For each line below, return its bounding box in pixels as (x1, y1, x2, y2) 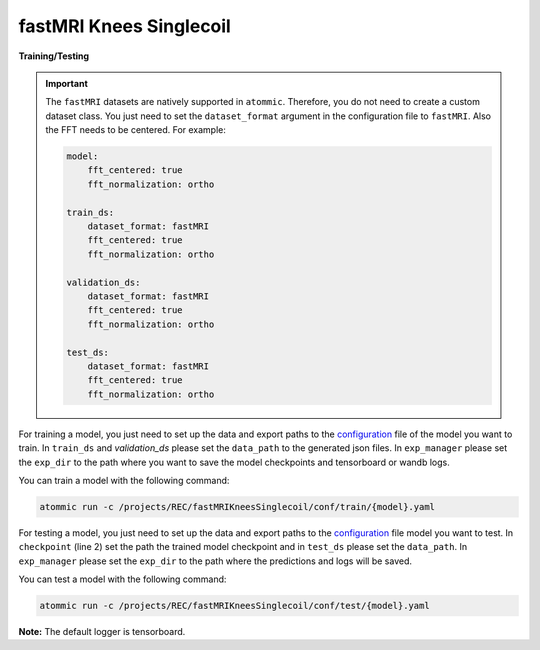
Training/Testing (18, 50, 90, 62)
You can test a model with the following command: (18, 573, 227, 585)
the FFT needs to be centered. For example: (45, 124, 227, 136)
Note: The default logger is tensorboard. (18, 626, 186, 637)
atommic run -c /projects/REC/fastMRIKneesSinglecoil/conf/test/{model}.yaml (39, 600, 430, 612)
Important (45, 77, 89, 89)
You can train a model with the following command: (18, 474, 230, 486)
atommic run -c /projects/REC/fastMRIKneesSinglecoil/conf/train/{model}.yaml (39, 501, 435, 512)
